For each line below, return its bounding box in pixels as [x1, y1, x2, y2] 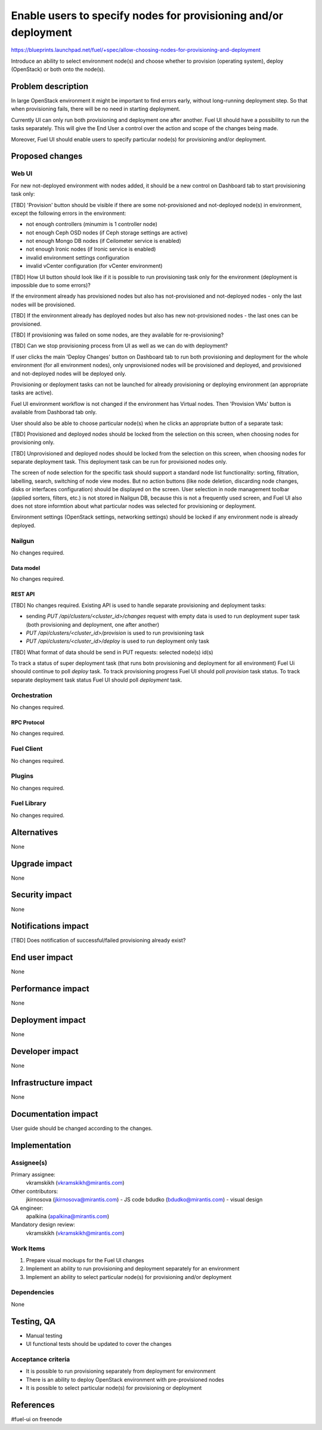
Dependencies [11, 1288, 55, 1296]
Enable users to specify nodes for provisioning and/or [11, 9, 283, 22]
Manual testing [26, 1332, 63, 1339]
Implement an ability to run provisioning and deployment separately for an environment [26, 1265, 240, 1272]
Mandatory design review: [11, 1221, 76, 1228]
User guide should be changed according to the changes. [11, 1124, 153, 1132]
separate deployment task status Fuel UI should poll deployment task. [11, 676, 182, 683]
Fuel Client [11, 745, 43, 753]
